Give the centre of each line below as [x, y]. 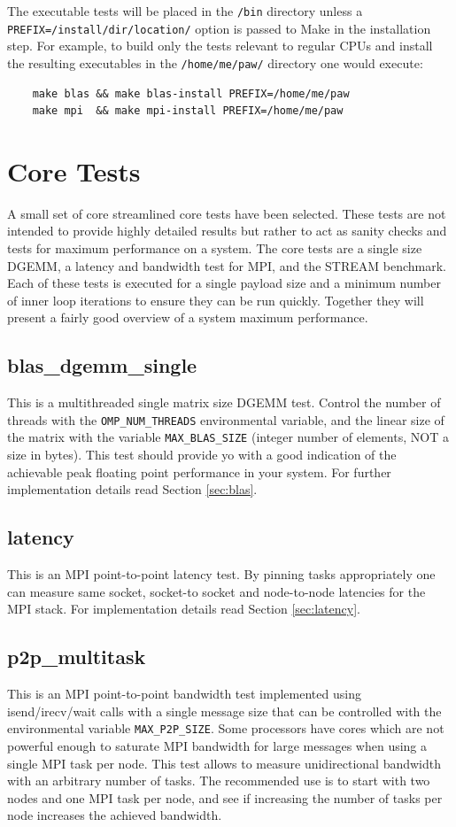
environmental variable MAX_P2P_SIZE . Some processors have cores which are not [226, 728]
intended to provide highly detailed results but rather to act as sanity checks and [227, 231]
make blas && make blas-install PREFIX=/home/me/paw [191, 93]
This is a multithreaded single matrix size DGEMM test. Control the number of [224, 402]
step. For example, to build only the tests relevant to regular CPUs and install [220, 46]
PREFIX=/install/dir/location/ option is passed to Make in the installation [219, 28]
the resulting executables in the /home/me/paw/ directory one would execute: [215, 62]
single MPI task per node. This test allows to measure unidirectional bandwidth [224, 763]
